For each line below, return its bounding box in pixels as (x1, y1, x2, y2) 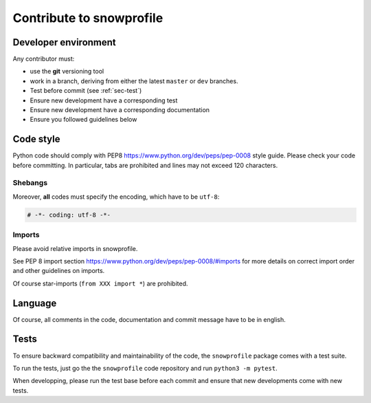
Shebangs (12, 178, 48, 188)
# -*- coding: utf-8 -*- (27, 210, 111, 219)
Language (12, 297, 57, 309)
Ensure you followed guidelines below (30, 116, 137, 124)
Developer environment (12, 36, 116, 48)
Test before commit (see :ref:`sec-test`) (30, 87, 142, 95)
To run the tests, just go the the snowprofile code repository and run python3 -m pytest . (12, 364, 278, 372)
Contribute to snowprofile (12, 10, 164, 25)
